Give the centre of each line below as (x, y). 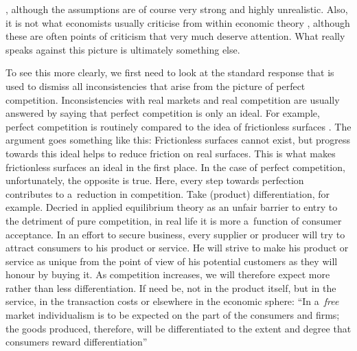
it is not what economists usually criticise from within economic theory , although (178, 22)
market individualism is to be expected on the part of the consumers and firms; (173, 315)
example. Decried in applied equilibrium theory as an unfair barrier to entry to (172, 207)
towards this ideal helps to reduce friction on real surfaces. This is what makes (171, 153)
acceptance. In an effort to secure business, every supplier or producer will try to (175, 234)
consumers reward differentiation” (77, 342)
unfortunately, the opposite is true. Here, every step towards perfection (155, 180)
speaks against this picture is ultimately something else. (123, 49)
